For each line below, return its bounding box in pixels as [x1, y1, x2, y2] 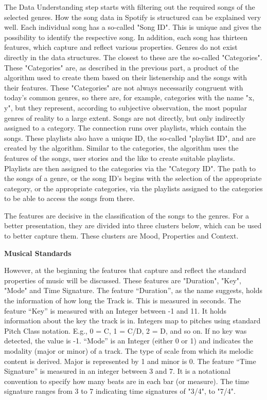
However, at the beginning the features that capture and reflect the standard [4, 265, 246, 276]
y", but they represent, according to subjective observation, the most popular [4, 102, 247, 113]
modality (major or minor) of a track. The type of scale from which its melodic [4, 346, 254, 356]
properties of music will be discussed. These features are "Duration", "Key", [4, 275, 241, 285]
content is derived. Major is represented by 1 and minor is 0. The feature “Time [4, 355, 256, 366]
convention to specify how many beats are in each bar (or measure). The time [4, 375, 250, 386]
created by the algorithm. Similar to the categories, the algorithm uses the [4, 142, 239, 153]
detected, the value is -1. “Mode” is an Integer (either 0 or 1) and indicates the [4, 335, 253, 346]
